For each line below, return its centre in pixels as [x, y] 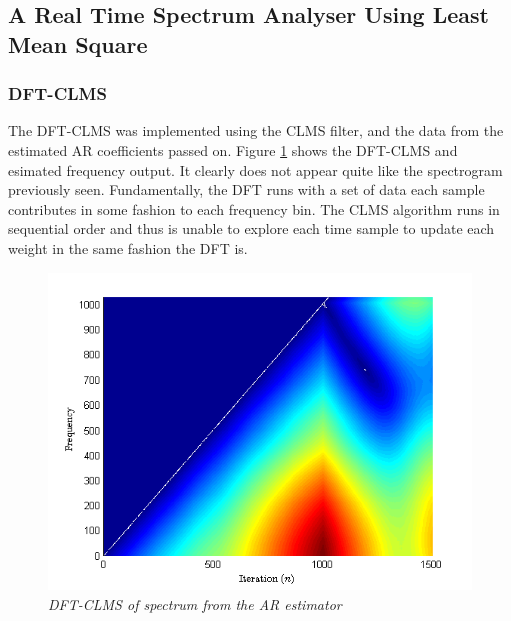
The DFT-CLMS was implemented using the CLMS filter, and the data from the [256, 130]
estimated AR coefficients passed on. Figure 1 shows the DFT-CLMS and [233, 149]
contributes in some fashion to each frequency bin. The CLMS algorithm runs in [254, 208]
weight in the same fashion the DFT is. [128, 247]
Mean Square [78, 43]
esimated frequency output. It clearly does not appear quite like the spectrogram [255, 169]
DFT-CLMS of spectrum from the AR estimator [195, 603]
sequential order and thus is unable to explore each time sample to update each [251, 228]
